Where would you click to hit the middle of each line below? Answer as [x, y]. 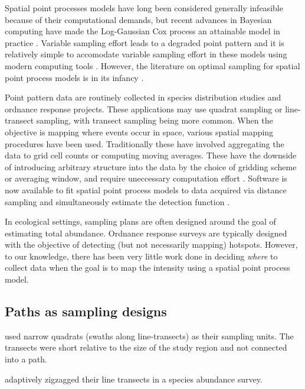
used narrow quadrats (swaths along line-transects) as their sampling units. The [149, 335]
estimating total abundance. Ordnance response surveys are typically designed [146, 233]
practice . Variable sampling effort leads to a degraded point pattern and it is [145, 42]
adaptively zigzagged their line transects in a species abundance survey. [134, 379]
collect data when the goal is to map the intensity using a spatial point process [147, 268]
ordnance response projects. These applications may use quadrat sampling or [144, 108]
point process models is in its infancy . [74, 77]
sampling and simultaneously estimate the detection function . [117, 201]
